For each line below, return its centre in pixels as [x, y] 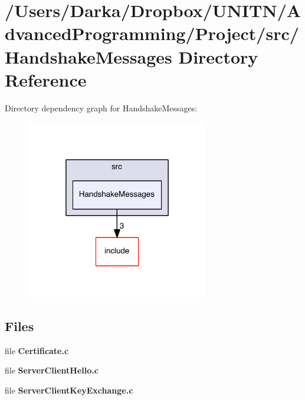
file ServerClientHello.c [52, 370]
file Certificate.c [37, 350]
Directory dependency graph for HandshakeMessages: [101, 108]
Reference [46, 79]
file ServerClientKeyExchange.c [69, 390]
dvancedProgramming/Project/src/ [152, 33]
